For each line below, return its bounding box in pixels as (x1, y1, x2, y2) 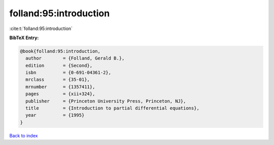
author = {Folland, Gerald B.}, (25, 55, 125, 61)
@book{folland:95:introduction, (20, 48, 101, 54)
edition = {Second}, (25, 63, 93, 68)
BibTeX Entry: (9, 35, 39, 41)
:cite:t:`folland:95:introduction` (9, 25, 73, 32)
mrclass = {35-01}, (25, 77, 90, 82)
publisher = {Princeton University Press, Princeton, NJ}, (25, 98, 186, 104)
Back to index (9, 132, 38, 138)
